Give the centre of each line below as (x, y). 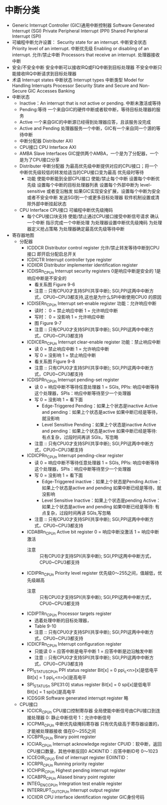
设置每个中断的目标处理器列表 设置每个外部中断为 (88, 185)
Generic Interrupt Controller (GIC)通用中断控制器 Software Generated (83, 25)
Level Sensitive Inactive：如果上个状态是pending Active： (101, 500)
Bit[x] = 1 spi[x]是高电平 (51, 691)
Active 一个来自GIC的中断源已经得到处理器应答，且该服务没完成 (85, 122)
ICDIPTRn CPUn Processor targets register (69, 614)
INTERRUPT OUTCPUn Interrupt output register (73, 791)
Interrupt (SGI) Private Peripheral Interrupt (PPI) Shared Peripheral (80, 31)
